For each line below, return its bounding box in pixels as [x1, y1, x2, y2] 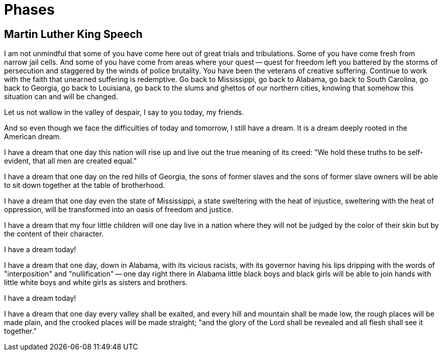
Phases [4, 1, 55, 18]
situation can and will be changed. [4, 92, 118, 101]
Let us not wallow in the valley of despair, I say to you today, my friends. [4, 108, 244, 117]
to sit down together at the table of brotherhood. [4, 181, 165, 190]
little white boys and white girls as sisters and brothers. [4, 278, 188, 287]
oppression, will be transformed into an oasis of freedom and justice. [4, 205, 233, 214]
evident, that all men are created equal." [4, 156, 137, 166]
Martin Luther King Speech [4, 27, 143, 41]
